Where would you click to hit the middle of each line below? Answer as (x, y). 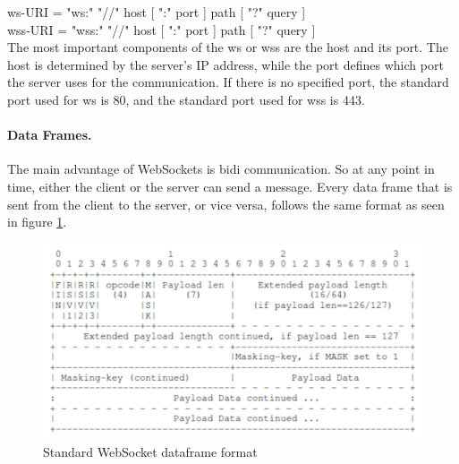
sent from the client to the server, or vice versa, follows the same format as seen (226, 204)
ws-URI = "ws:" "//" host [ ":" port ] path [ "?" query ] (157, 12)
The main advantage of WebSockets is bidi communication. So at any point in (221, 169)
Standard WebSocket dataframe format (150, 451)
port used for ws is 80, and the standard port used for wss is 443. (186, 99)
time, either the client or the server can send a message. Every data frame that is (230, 186)
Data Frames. (50, 135)
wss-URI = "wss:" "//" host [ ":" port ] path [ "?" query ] (161, 29)
